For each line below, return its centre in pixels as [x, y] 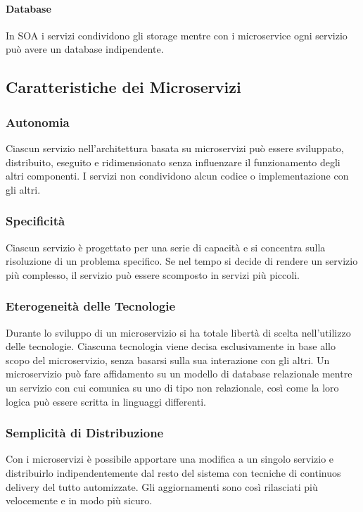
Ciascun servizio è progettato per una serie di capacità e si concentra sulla [166, 247]
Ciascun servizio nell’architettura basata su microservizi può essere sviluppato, [175, 148]
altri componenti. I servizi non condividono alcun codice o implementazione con [177, 176]
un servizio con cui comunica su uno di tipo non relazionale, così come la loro [172, 387]
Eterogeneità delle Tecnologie [91, 306]
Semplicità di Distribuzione [85, 433]
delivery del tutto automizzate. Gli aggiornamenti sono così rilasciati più [162, 486]
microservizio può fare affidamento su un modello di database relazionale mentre [179, 374]
